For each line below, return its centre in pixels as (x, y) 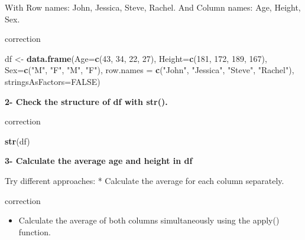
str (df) (17, 141)
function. (35, 231)
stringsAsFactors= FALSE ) (53, 81)
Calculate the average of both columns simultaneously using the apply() (149, 220)
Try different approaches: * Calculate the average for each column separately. (145, 180)
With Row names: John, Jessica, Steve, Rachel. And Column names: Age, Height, (153, 7)
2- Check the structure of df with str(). (86, 101)
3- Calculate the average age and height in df (99, 161)
